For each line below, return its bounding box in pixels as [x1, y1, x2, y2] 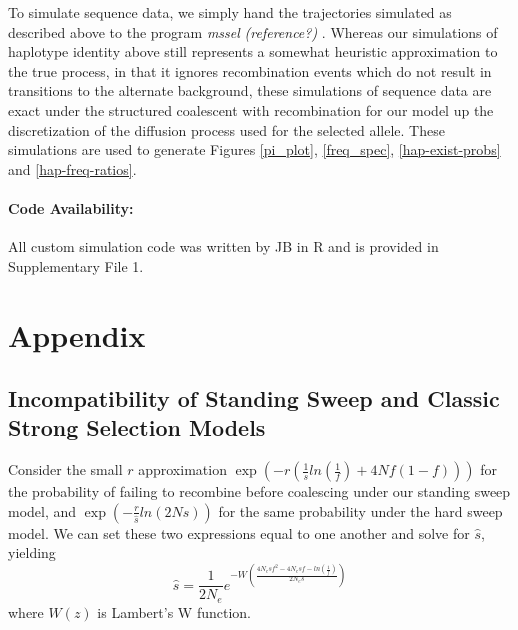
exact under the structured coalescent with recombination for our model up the [8, 99, 494, 120]
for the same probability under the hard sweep [218, 500, 503, 521]
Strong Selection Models [8, 412, 266, 443]
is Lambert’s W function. [97, 601, 251, 622]
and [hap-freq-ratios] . [8, 158, 137, 179]
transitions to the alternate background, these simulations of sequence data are [8, 80, 492, 101]
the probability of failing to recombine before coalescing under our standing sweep [8, 481, 511, 502]
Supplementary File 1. [8, 255, 144, 276]
